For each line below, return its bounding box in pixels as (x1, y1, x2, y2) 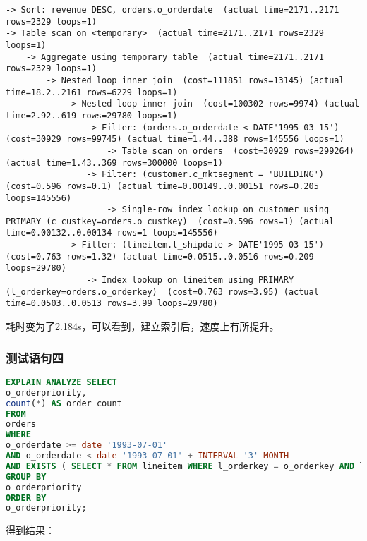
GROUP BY (6, 471, 47, 482)
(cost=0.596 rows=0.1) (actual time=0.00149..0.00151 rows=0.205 (6, 181, 319, 191)
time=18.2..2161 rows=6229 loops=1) (6, 87, 178, 97)
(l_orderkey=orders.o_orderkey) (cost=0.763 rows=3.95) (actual (6, 286, 319, 297)
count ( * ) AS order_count (6, 398, 122, 408)
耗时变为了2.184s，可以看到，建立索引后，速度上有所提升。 (6, 319, 279, 334)
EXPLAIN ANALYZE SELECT (6, 377, 117, 387)
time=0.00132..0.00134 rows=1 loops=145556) (6, 228, 218, 238)
